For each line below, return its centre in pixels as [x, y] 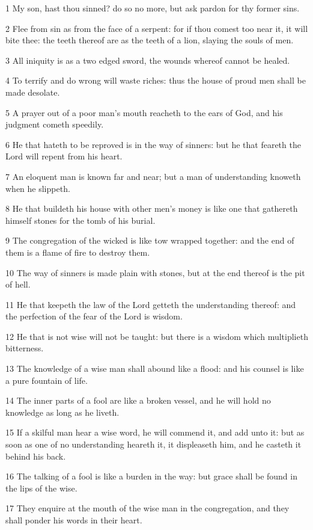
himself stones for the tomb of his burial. [81, 220]
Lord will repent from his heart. [64, 156]
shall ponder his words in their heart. [74, 520]
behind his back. [36, 456]
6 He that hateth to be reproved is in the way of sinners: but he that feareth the [153, 144]
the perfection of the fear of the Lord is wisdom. [94, 316]
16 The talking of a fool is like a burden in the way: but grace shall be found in [151, 476]
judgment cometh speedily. [55, 124]
